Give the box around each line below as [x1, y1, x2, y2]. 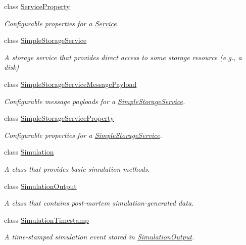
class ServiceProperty [4, 1, 70, 11]
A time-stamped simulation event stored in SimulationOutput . [4, 231, 194, 242]
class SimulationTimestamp [4, 214, 89, 225]
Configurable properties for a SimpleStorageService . [4, 129, 162, 140]
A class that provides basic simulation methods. [4, 163, 150, 174]
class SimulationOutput [4, 180, 77, 191]
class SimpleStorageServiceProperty [4, 113, 114, 123]
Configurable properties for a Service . [4, 18, 119, 28]
